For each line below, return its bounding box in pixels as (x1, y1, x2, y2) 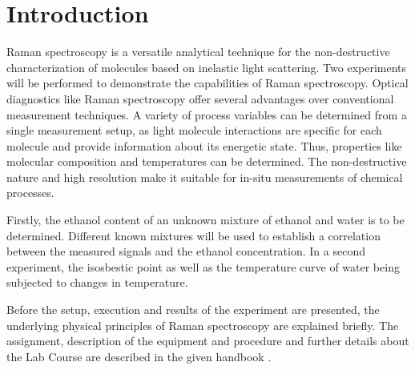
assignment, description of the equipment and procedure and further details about (6, 332, 409, 349)
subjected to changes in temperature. (6, 274, 188, 291)
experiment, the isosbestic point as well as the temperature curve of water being (6, 258, 400, 275)
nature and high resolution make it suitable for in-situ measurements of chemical (6, 168, 403, 185)
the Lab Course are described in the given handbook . (6, 348, 272, 364)
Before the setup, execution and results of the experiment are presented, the (6, 301, 380, 318)
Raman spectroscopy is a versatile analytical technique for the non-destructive (6, 43, 390, 60)
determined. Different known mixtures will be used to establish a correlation (6, 227, 381, 243)
